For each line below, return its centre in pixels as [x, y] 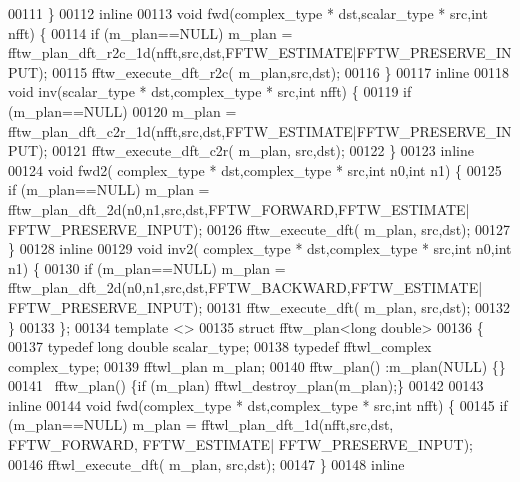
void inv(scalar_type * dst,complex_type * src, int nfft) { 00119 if [210, 91]
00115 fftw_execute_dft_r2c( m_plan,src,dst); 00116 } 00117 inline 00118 [280, 71]
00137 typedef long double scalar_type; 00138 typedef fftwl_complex [220, 346]
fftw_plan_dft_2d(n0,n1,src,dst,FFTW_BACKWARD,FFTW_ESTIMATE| [245, 287]
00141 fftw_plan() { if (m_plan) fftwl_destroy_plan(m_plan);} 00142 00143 [246, 385]
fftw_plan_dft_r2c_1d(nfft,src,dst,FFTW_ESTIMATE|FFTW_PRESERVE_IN [260, 52]
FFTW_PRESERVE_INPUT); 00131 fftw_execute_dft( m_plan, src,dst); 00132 [259, 306]
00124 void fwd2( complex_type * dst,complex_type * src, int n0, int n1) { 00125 [255, 169]
